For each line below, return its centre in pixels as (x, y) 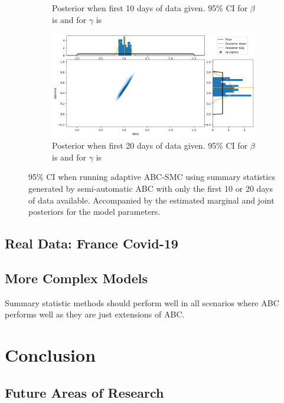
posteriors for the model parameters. (94, 212)
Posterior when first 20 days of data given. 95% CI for (150, 145)
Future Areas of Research (84, 392)
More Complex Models (76, 278)
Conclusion (50, 355)
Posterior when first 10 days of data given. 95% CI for (150, 8)
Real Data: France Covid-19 (92, 243)
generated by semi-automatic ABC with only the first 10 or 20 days (151, 188)
